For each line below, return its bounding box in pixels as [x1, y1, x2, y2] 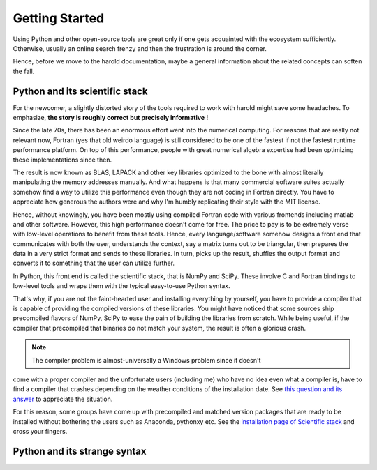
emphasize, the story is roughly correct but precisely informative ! [13, 114, 209, 122]
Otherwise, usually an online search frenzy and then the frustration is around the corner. [13, 44, 267, 52]
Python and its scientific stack [13, 85, 148, 97]
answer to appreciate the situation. [13, 395, 113, 403]
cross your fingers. [13, 427, 68, 435]
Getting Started [13, 10, 105, 26]
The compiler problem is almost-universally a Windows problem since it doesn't [31, 356, 261, 364]
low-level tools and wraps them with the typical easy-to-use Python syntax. [13, 282, 230, 290]
